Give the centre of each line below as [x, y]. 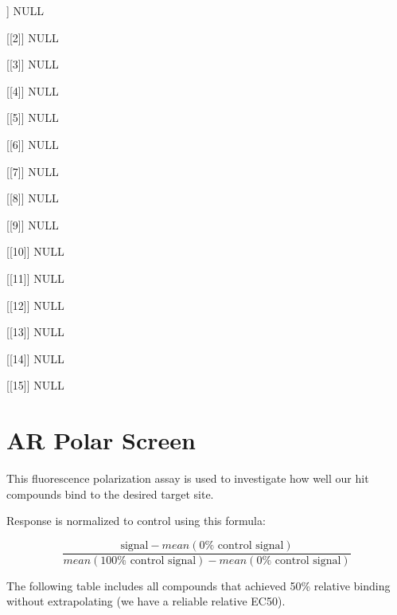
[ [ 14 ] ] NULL [35, 358]
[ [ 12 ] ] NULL [35, 305]
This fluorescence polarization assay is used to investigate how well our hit [188, 478]
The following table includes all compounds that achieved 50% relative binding [198, 585]
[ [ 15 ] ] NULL [35, 385]
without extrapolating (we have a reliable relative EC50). [146, 601]
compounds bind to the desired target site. [110, 494]
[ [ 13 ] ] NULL [35, 332]
